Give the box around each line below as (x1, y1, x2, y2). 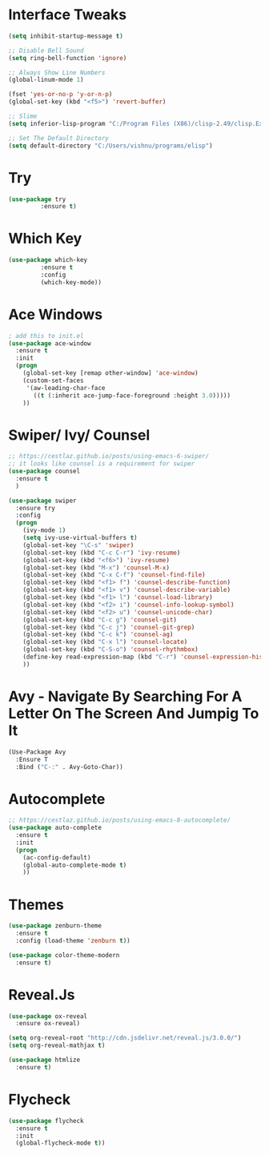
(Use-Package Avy (8, 747, 66, 756)
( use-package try (8, 195, 66, 203)
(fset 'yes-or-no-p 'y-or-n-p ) (8, 91, 113, 99)
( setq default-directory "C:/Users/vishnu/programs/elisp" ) (8, 142, 214, 150)
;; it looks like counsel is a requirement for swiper (8, 460, 195, 468)
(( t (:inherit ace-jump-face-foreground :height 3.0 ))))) (33, 391, 231, 400)
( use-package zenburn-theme (8, 922, 102, 930)
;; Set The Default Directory (8, 134, 110, 142)
